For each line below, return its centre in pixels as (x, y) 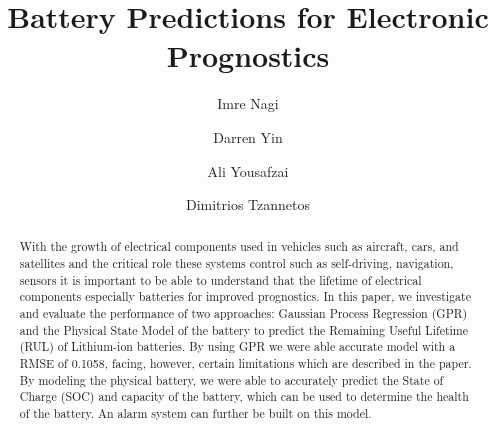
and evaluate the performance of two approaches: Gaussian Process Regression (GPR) (243, 313)
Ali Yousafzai (248, 170)
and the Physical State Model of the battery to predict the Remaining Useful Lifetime (244, 329)
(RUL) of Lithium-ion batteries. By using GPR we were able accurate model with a (237, 346)
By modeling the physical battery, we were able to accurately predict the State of (231, 379)
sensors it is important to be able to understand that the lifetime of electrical (220, 279)
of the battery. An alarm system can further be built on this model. (195, 413)
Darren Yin (248, 136)
